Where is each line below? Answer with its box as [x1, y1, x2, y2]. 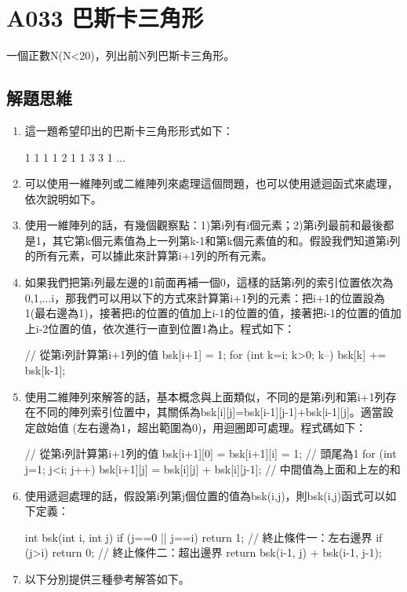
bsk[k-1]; [24, 362, 66, 378]
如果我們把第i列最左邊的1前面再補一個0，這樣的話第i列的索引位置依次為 [24, 274, 394, 291]
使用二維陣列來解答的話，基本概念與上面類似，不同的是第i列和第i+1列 [24, 388, 386, 404]
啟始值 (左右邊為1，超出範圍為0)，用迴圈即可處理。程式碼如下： [35, 418, 367, 435]
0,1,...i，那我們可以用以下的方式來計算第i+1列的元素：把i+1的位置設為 [24, 289, 385, 305]
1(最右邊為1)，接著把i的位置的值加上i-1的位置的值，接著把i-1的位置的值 [24, 305, 391, 321]
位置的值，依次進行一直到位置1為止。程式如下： [48, 320, 296, 336]
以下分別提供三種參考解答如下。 [24, 570, 190, 587]
